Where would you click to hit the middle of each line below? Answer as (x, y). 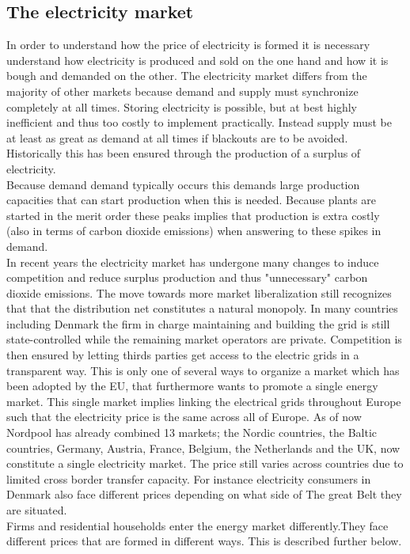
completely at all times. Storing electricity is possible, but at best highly (182, 106)
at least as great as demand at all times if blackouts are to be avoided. (177, 137)
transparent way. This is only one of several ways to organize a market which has (203, 370)
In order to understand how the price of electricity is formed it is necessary (188, 45)
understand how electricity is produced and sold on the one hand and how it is (197, 60)
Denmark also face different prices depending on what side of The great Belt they (204, 494)
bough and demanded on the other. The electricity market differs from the (187, 76)
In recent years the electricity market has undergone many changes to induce (193, 262)
